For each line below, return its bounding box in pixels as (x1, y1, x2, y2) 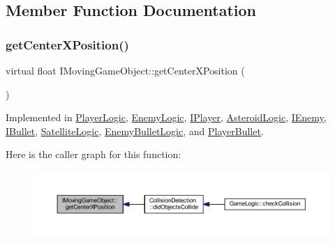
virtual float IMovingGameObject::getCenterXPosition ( (6, 63, 245, 77)
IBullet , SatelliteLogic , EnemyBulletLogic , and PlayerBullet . (6, 123, 264, 138)
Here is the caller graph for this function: (6, 147, 181, 162)
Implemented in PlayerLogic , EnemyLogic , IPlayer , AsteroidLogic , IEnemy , (6, 110, 327, 125)
